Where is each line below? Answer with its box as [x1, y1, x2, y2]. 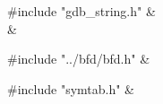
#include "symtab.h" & [7, 79, 135, 98]
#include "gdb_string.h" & [7, 2, 156, 20]
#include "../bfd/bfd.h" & [7, 49, 150, 68]
